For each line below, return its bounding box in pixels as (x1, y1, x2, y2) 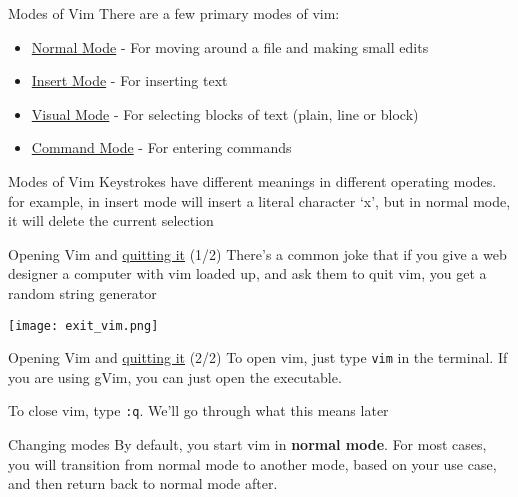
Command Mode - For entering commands (31, 137, 292, 158)
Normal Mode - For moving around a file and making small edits (31, 36, 429, 57)
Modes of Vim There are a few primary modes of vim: (8, 3, 340, 23)
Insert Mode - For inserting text (31, 70, 228, 91)
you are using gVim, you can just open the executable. (8, 366, 342, 387)
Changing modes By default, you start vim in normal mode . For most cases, (8, 434, 487, 455)
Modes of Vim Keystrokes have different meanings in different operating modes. (8, 170, 497, 191)
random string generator (8, 282, 157, 303)
